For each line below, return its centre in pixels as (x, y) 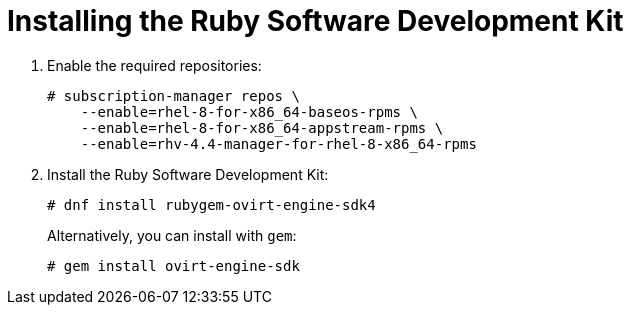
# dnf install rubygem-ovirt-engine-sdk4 (211, 204)
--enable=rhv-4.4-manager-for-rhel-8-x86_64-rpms (278, 143)
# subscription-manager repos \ (173, 95)
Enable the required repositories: (154, 65)
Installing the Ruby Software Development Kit (315, 21)
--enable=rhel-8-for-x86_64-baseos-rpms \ (249, 111)
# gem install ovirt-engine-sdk (173, 265)
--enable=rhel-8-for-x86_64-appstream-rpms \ (262, 127)
